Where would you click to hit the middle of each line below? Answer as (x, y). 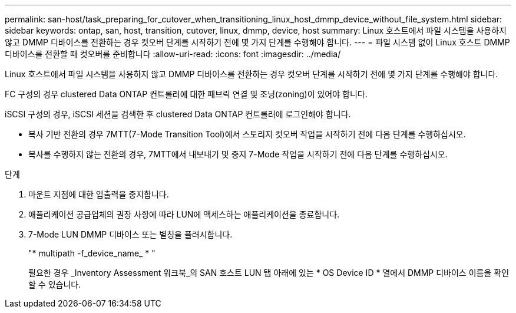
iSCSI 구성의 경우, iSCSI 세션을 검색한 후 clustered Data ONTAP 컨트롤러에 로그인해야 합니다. (178, 114)
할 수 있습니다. (55, 284)
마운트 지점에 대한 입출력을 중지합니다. (99, 194)
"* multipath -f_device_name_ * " (92, 253)
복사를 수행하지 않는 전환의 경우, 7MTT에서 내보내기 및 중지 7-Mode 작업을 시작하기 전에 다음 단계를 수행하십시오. (238, 154)
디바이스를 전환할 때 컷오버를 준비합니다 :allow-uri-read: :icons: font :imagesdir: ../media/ (173, 54)
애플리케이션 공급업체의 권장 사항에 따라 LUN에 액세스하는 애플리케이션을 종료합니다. (184, 214)
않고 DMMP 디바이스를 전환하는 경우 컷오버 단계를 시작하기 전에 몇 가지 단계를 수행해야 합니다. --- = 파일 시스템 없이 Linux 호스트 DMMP (257, 42)
